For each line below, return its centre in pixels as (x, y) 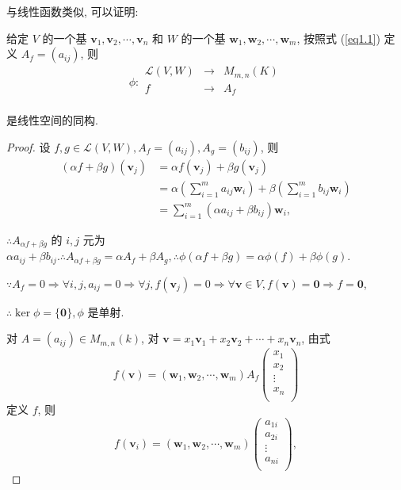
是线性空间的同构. (52, 120)
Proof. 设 (29, 146)
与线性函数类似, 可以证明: (73, 11)
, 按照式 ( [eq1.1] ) (338, 38)
